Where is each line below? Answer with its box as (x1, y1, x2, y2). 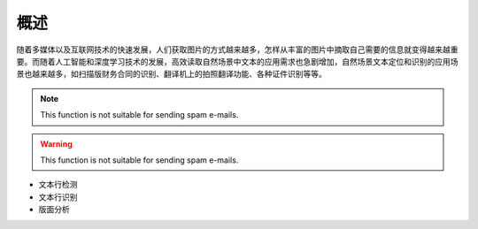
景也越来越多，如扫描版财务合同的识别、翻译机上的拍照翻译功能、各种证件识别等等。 (16, 69, 327, 80)
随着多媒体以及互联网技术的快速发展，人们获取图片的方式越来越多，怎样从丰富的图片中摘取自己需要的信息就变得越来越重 (16, 44, 459, 55)
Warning (40, 138, 73, 149)
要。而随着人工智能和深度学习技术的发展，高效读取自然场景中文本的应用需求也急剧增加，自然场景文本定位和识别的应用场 (16, 56, 459, 66)
